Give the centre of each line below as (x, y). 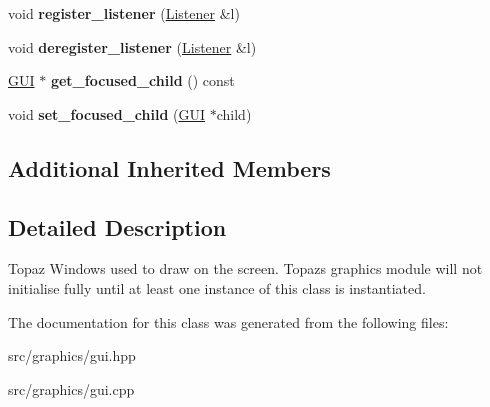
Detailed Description (117, 226)
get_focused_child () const (142, 80)
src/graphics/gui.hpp (72, 355)
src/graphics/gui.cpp (71, 388)
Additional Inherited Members (169, 167)
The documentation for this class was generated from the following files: (228, 321)
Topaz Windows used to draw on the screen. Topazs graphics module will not (245, 268)
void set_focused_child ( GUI (107, 113)
